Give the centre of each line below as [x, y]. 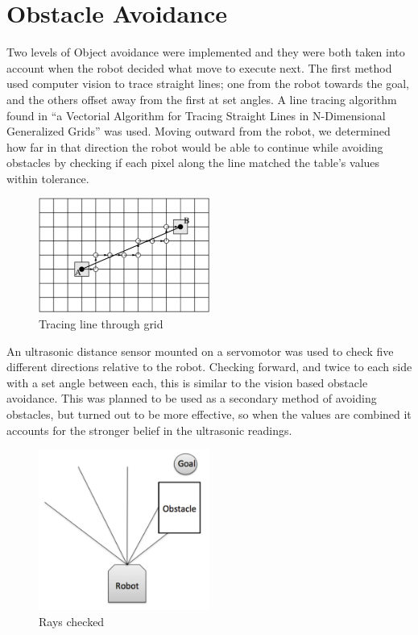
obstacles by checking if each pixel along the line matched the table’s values [193, 163]
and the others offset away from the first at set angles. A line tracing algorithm [202, 99]
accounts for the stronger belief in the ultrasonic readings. [149, 430]
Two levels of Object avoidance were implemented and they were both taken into [206, 52]
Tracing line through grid [101, 323]
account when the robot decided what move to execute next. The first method [199, 67]
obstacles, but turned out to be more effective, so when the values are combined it [209, 414]
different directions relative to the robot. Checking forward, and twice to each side [209, 367]
